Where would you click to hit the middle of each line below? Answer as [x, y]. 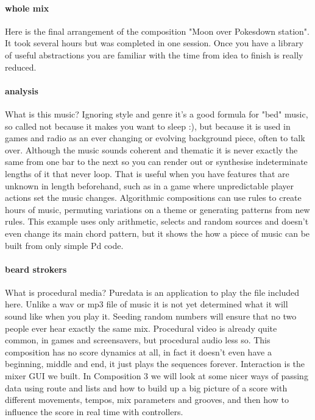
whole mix [27, 8]
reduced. [21, 67]
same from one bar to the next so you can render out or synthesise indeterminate [156, 162]
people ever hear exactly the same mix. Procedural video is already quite [141, 328]
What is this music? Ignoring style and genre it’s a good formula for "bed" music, [157, 114]
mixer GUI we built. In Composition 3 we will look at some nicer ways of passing [157, 376]
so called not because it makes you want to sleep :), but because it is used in [148, 126]
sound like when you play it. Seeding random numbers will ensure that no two [151, 316]
